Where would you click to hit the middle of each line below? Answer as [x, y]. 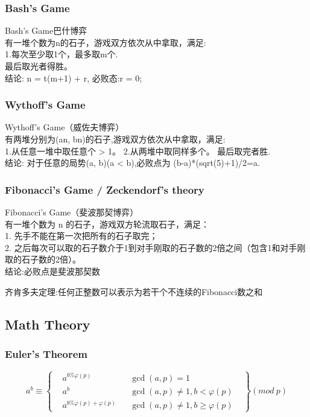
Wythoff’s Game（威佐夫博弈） [65, 127]
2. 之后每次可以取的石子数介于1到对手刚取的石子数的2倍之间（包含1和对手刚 [155, 247]
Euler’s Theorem [46, 353]
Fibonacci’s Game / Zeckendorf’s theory [105, 189]
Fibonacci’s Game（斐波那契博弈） [72, 212]
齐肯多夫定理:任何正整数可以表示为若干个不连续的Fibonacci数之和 [134, 291]
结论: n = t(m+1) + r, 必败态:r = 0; [74, 78]
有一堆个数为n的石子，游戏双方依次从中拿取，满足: [106, 42]
